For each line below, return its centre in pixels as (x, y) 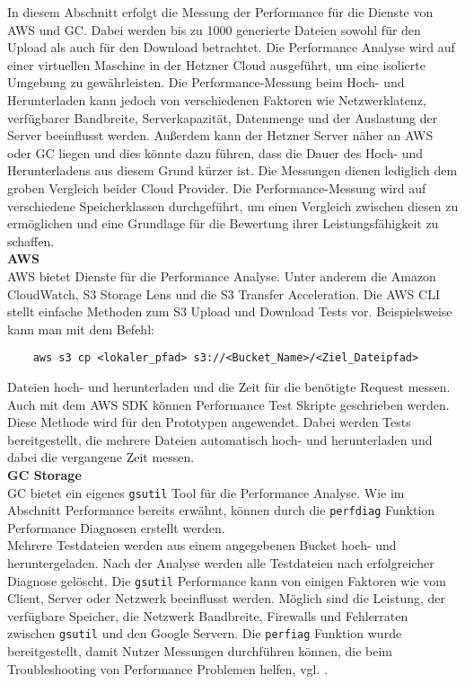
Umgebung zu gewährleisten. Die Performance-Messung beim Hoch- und (206, 82)
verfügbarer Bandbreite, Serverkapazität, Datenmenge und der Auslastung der (223, 117)
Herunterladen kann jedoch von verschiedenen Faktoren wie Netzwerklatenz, (217, 99)
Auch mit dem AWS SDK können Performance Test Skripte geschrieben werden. (228, 404)
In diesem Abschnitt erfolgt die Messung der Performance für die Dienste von (220, 12)
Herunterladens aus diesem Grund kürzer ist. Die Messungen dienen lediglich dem (232, 170)
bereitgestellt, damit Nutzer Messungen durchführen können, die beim (200, 651)
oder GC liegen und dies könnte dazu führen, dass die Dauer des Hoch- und (215, 152)
